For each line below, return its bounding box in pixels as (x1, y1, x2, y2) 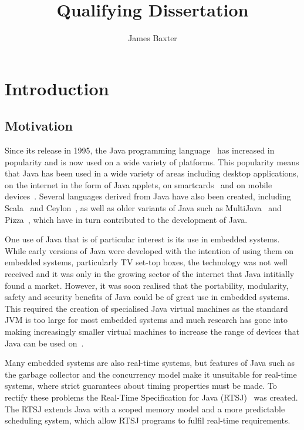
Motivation (5, 116, 73, 135)
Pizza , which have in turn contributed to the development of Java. (5, 213, 248, 225)
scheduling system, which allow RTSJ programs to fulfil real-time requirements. (5, 414, 291, 426)
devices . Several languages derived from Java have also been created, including (5, 190, 291, 202)
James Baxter (128, 32, 177, 44)
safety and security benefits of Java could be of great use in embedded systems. (5, 291, 290, 303)
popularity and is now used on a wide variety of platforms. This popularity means (5, 155, 299, 168)
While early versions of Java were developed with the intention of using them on (5, 244, 294, 256)
